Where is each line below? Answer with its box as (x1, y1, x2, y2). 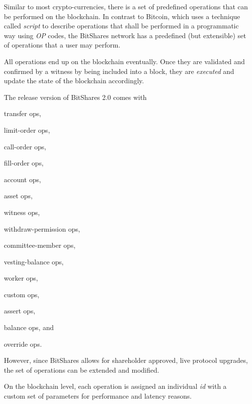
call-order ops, (4, 141, 46, 151)
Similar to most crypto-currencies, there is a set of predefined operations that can (4, 1, 248, 11)
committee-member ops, (4, 240, 76, 250)
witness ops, (4, 207, 40, 217)
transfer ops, (4, 108, 42, 119)
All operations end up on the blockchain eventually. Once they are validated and (4, 56, 245, 66)
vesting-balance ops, (4, 256, 64, 266)
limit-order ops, (4, 124, 50, 135)
